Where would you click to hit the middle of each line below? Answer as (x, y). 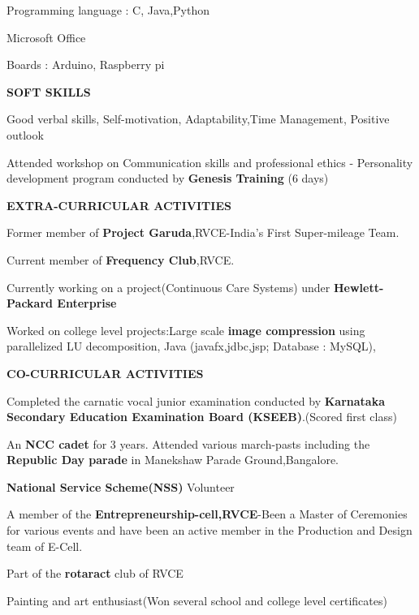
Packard (30, 303)
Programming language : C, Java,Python (108, 10)
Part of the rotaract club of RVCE (95, 573)
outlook (25, 134)
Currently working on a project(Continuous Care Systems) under (168, 287)
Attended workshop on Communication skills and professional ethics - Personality (210, 162)
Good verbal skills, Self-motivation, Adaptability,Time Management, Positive (198, 119)
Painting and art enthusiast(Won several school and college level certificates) (197, 600)
